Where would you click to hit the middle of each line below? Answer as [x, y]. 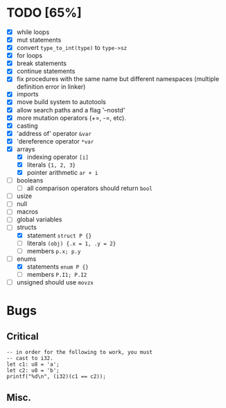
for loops [29, 56]
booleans [30, 180]
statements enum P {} [58, 266]
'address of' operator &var [54, 133]
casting [27, 126]
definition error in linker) [51, 87]
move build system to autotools [61, 102]
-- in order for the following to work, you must [80, 352]
